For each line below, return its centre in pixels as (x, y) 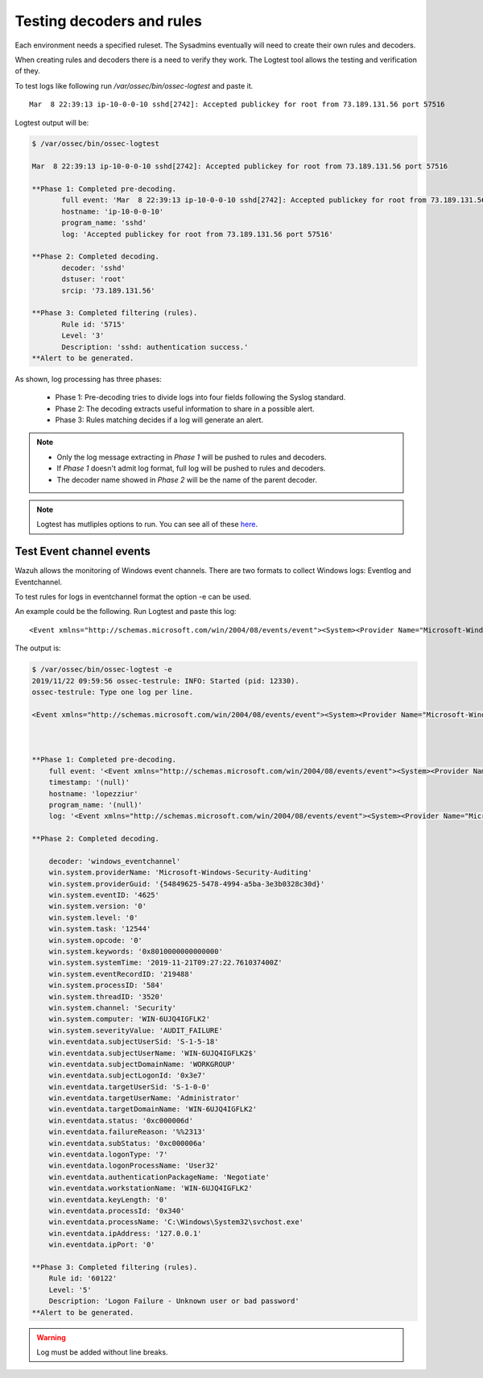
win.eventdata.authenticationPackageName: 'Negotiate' (159, 1177)
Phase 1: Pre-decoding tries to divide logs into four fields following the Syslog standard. (200, 397)
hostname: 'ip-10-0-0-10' (113, 211)
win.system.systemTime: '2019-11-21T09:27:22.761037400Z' (165, 963)
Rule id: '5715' (94, 324)
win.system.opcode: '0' (95, 940)
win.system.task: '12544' (100, 929)
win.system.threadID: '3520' (106, 996)
